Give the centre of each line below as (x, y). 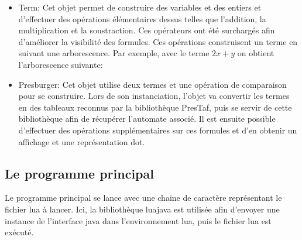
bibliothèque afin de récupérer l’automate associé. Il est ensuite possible (147, 119)
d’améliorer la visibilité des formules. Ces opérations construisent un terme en (158, 41)
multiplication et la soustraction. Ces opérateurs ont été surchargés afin (147, 30)
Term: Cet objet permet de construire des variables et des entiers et (140, 7)
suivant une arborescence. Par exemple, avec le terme (114, 53)
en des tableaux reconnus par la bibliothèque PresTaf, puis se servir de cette (155, 107)
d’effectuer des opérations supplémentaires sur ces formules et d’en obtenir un (158, 130)
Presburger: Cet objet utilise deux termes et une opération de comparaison (152, 84)
